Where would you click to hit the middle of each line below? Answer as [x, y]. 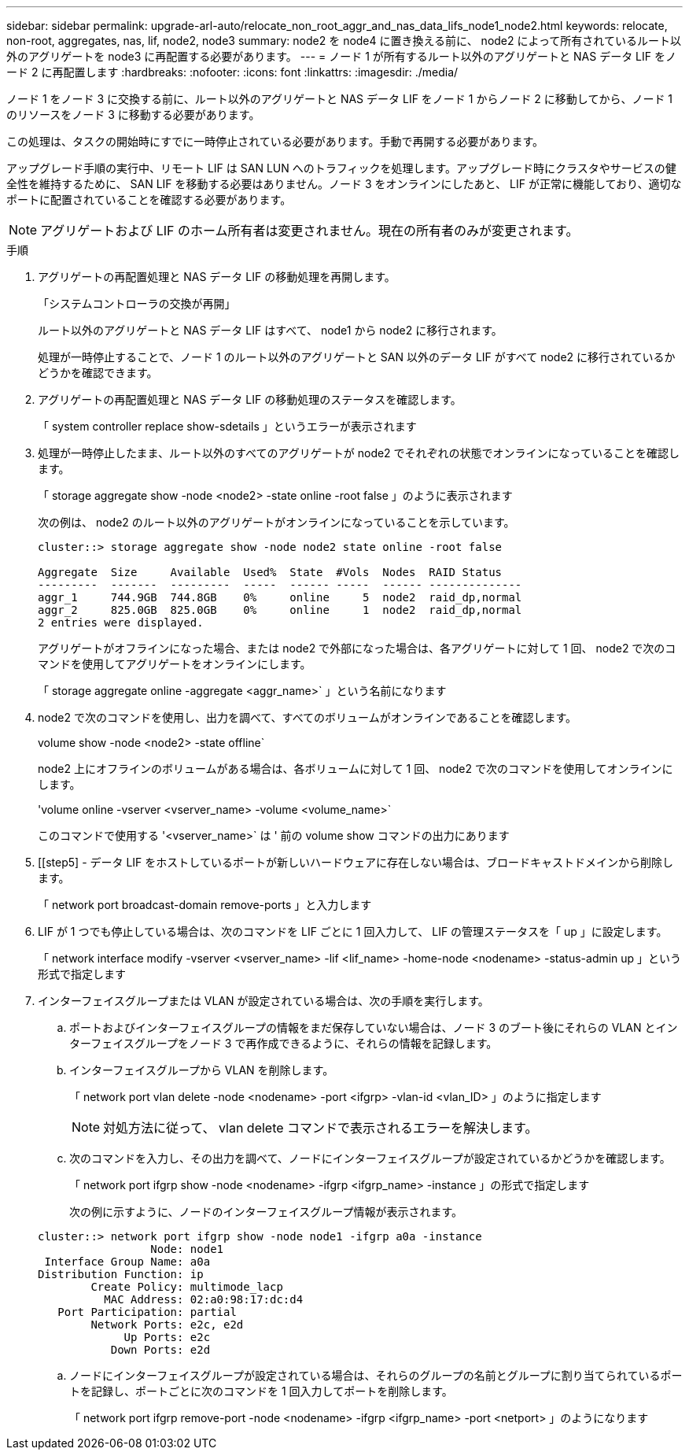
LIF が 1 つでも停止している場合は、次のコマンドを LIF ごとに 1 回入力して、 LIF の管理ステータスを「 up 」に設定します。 [353, 931]
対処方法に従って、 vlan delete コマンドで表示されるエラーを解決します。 [321, 1128]
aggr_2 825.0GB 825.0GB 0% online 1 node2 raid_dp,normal [280, 610]
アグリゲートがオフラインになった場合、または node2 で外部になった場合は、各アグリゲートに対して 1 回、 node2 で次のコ [357, 648]
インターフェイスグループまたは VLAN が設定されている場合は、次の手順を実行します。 [263, 1001]
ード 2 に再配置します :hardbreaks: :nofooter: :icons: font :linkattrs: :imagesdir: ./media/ [232, 72]
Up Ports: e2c [167, 1337]
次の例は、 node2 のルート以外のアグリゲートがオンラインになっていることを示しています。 [276, 522]
